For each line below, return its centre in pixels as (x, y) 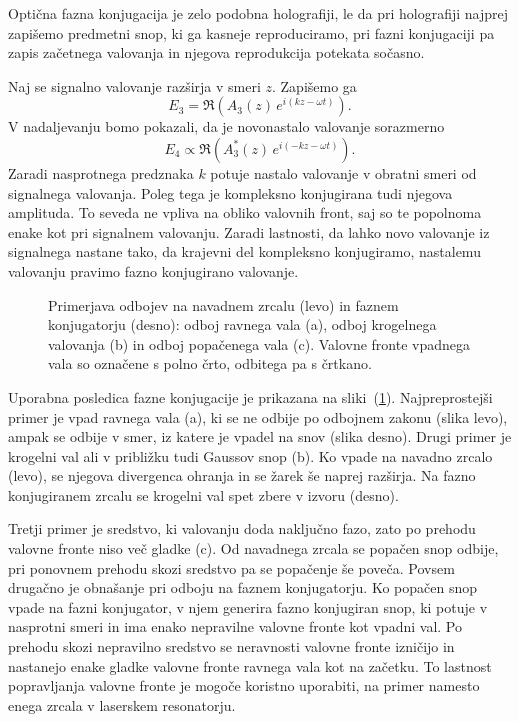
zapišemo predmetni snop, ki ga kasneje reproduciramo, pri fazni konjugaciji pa (251, 32)
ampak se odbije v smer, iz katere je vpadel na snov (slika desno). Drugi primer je (260, 436)
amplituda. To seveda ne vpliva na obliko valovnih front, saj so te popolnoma (245, 212)
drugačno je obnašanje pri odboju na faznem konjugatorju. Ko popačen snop (242, 587)
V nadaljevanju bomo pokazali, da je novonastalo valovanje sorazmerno (226, 126)
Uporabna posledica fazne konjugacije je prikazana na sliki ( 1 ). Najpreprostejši (250, 396)
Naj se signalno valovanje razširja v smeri (134, 85)
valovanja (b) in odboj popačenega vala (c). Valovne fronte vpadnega (259, 343)
